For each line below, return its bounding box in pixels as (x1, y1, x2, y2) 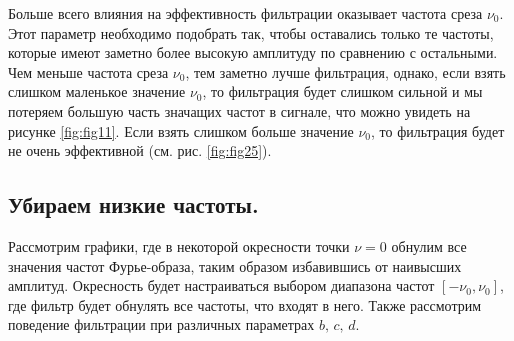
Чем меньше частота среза (8, 61, 169, 82)
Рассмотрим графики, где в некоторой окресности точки (8, 235, 350, 256)
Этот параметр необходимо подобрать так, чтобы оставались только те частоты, (8, 22, 494, 43)
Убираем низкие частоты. (8, 189, 259, 220)
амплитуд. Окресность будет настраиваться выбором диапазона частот (8, 275, 435, 296)
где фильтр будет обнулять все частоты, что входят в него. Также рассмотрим (8, 294, 482, 315)
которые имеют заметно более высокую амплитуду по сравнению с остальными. (8, 42, 498, 63)
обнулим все (391, 235, 467, 256)
